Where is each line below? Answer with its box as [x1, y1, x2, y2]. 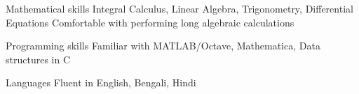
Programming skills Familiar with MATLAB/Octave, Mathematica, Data [6, 38, 320, 53]
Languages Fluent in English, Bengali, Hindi [6, 75, 196, 90]
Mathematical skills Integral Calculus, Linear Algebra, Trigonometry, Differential [6, 1, 353, 15]
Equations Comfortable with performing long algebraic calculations [6, 15, 294, 29]
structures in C [6, 52, 71, 66]
